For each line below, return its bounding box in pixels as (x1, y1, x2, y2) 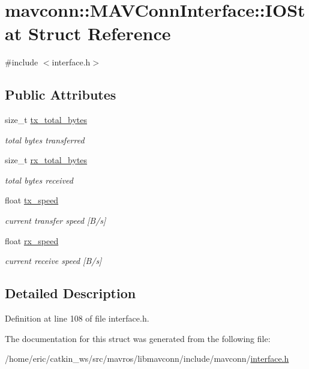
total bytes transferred (5, 133, 85, 146)
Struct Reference (28, 21, 171, 46)
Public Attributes (5, 85, 116, 104)
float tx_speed (5, 194, 59, 206)
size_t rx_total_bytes (5, 154, 88, 166)
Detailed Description (5, 284, 136, 302)
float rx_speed (5, 234, 59, 247)
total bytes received (5, 173, 73, 186)
